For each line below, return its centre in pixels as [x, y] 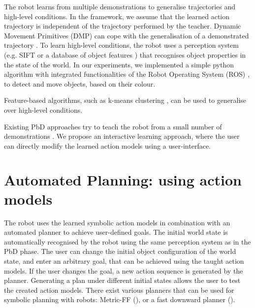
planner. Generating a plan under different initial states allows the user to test [122, 280]
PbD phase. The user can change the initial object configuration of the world [120, 251]
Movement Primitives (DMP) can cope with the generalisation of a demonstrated [127, 35]
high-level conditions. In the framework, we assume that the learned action [117, 16]
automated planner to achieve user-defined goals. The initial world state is [116, 232]
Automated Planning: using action [123, 179]
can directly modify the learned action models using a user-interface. [107, 145]
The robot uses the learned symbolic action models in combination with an [117, 222]
